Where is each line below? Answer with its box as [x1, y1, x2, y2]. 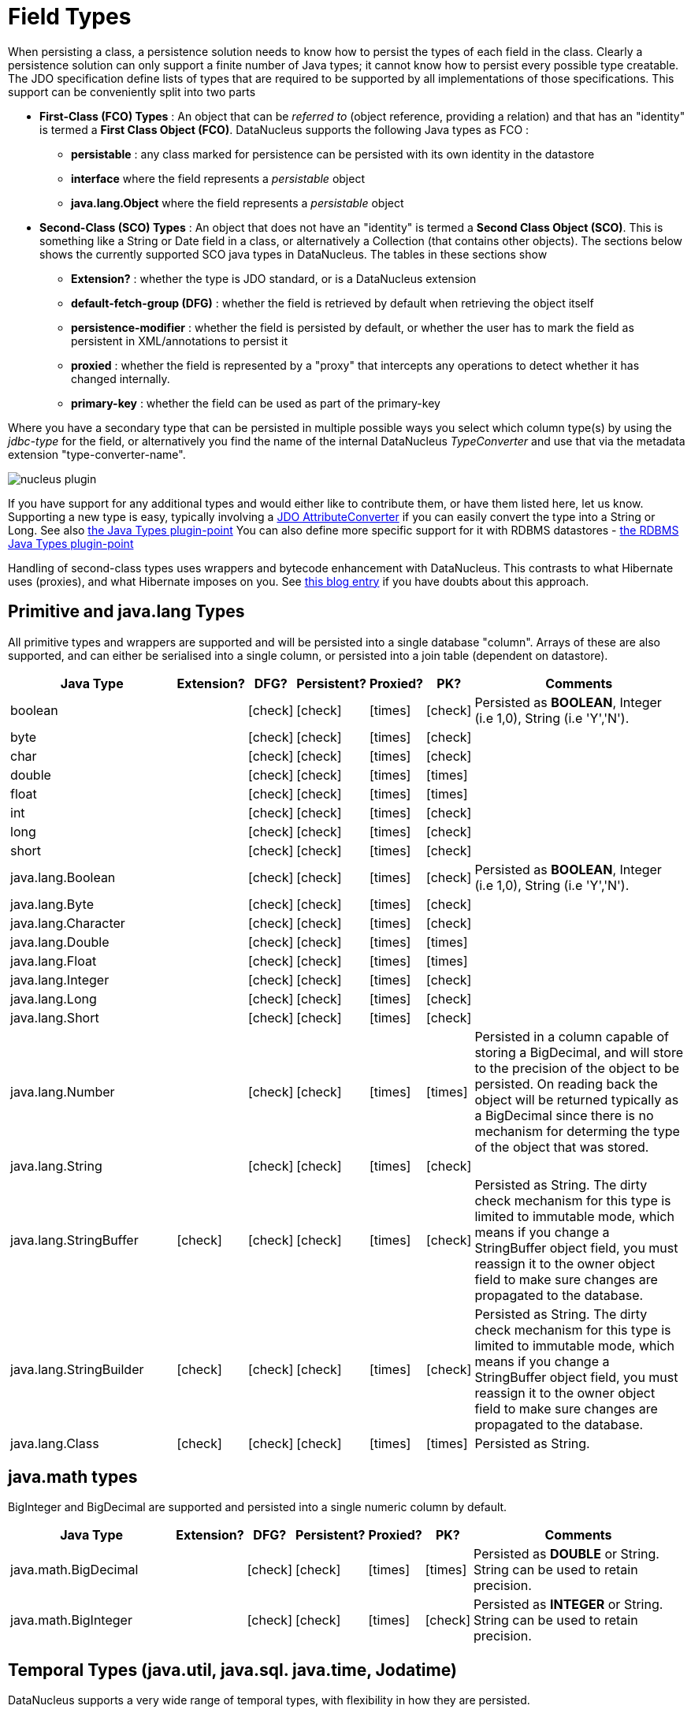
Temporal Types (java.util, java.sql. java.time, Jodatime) [8, 1659, 457, 1680]
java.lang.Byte [10, 896, 94, 912]
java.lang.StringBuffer [10, 1231, 139, 1248]
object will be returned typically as [474, 1091, 679, 1108]
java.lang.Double [10, 933, 110, 950]
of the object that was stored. [474, 1138, 649, 1155]
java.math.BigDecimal [10, 1562, 139, 1578]
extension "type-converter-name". [8, 447, 186, 461]
